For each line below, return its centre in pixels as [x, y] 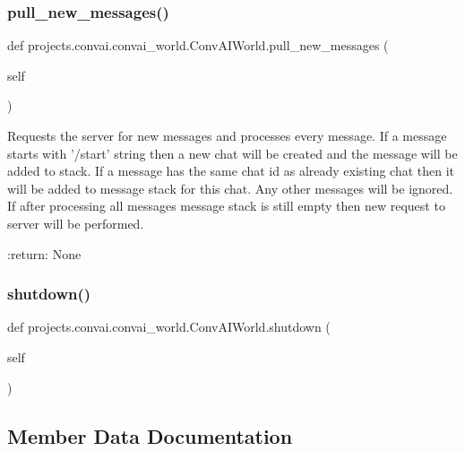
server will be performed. [76, 223]
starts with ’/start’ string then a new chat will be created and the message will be [232, 153]
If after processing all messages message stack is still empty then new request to [226, 206]
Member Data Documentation [150, 435]
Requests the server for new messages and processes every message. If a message [227, 135]
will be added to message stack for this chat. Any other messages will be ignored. [230, 188]
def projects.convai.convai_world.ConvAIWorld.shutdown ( [169, 327]
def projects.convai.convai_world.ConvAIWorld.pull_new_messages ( [198, 45]
